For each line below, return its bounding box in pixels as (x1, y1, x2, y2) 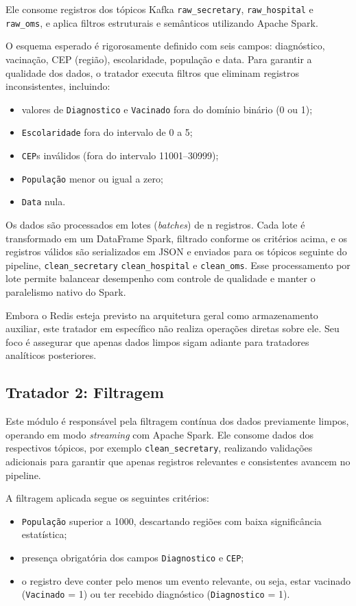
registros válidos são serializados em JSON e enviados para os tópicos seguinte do (5, 244, 347, 259)
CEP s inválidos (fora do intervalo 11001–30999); (21, 148, 219, 162)
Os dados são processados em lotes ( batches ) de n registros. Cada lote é (5, 217, 305, 231)
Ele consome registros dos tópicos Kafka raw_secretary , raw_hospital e (5, 2, 313, 16)
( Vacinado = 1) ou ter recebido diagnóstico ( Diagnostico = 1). (21, 587, 290, 601)
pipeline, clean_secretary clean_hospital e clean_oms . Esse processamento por (5, 257, 351, 272)
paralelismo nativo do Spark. (5, 285, 126, 299)
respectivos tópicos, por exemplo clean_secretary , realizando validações (5, 441, 313, 455)
